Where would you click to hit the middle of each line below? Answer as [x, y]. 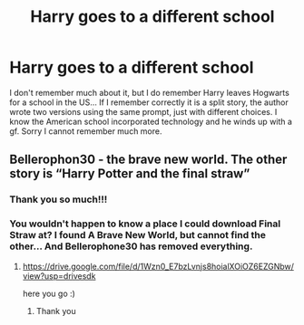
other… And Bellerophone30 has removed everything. [131, 246]
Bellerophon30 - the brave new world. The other [148, 160]
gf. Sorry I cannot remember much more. [86, 131]
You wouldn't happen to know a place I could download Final [145, 224]
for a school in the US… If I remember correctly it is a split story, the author [149, 102]
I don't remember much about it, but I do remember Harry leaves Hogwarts [150, 92]
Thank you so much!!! [59, 199]
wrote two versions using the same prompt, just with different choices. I [143, 111]
